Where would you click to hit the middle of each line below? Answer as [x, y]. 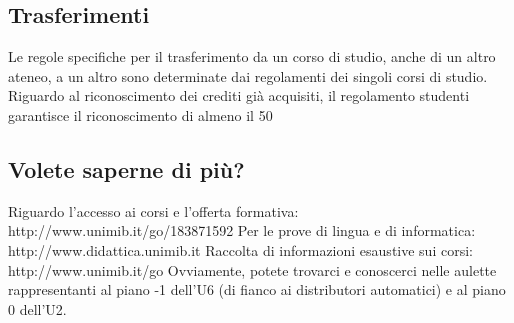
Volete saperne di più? [126, 168]
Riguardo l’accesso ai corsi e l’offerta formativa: [153, 210]
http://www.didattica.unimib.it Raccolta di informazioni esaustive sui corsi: [240, 249]
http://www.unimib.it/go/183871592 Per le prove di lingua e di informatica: [242, 230]
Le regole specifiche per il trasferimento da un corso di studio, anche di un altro [252, 56]
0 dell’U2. [37, 308]
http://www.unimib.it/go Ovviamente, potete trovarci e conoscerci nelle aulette [252, 269]
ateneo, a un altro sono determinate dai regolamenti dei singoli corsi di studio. [248, 75]
